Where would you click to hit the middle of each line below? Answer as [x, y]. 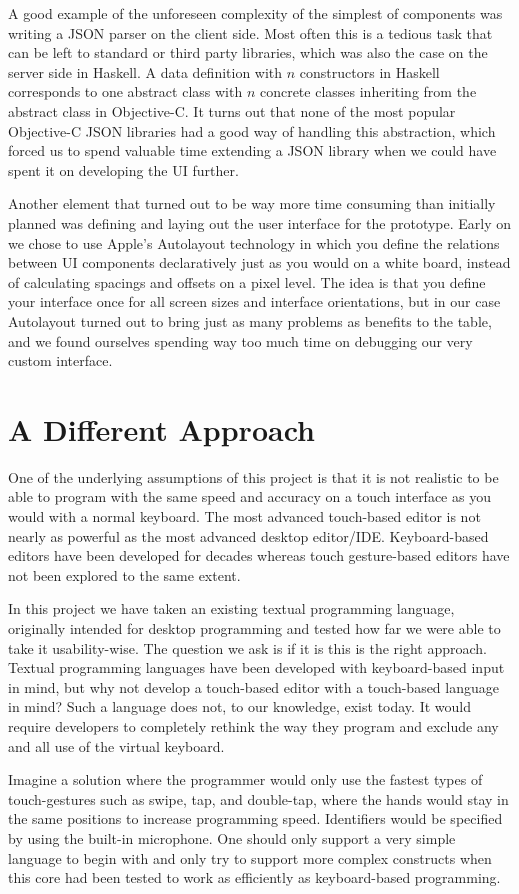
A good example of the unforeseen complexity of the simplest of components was [255, 13]
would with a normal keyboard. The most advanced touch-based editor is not [244, 516]
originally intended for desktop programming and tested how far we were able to [254, 627]
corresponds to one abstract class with [125, 91]
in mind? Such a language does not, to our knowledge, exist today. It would [239, 706]
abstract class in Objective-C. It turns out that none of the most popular [232, 110]
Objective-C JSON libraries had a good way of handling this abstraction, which [252, 130]
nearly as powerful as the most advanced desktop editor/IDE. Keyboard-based [248, 535]
